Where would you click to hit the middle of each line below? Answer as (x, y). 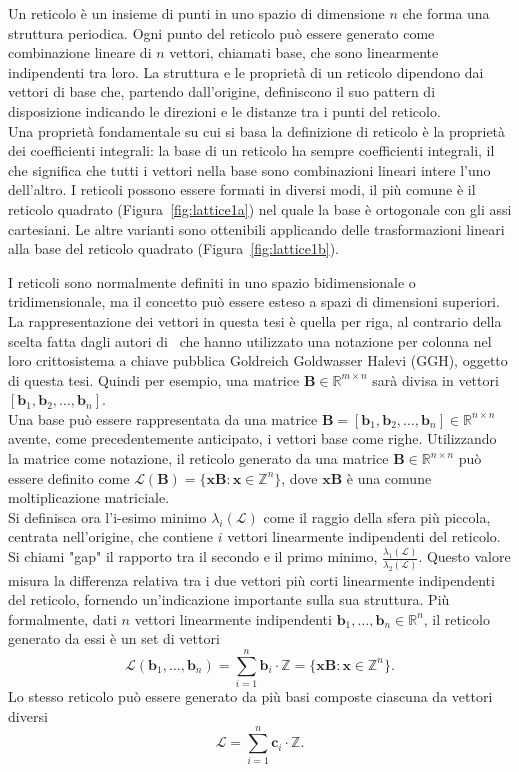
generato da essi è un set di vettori (114, 638)
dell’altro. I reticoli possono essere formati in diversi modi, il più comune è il (242, 189)
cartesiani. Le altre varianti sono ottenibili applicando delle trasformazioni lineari (256, 228)
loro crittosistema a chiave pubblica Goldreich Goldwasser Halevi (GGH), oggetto (258, 360)
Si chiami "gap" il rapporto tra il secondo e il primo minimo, (193, 556)
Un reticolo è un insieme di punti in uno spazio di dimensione (196, 13)
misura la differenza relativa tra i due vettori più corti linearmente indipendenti (251, 579)
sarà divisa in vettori (435, 379)
